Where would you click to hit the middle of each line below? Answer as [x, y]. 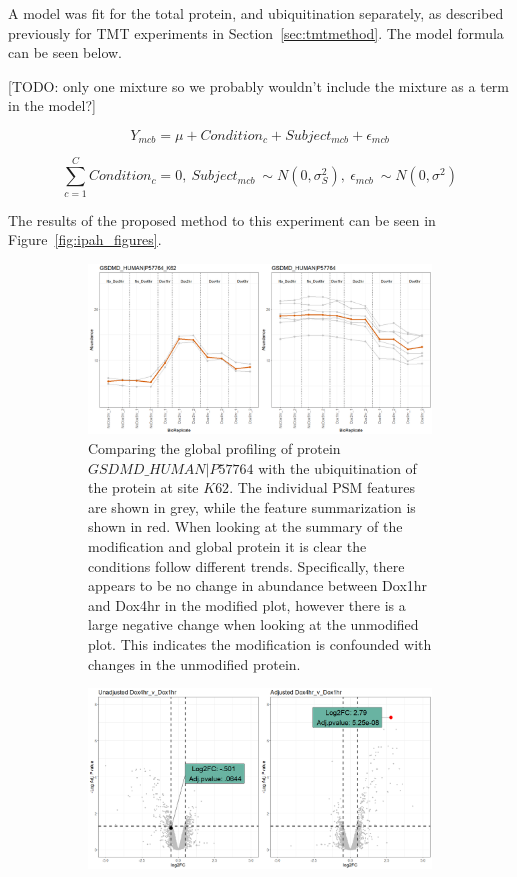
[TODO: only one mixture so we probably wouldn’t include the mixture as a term [259, 85]
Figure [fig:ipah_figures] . [85, 239]
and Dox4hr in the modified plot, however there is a [247, 604]
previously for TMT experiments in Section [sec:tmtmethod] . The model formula [256, 32]
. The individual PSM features [322, 487]
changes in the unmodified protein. [194, 663]
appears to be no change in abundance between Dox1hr [258, 585]
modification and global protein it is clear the [227, 545]
